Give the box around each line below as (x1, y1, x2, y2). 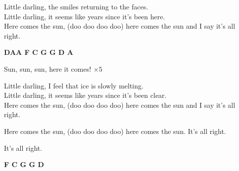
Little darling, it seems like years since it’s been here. (4, 11, 165, 21)
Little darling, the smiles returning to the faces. (4, 1, 148, 11)
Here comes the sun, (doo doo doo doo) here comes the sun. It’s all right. (4, 126, 226, 136)
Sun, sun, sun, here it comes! (4, 63, 92, 74)
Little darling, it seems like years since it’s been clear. (4, 90, 167, 100)
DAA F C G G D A (4, 47, 73, 57)
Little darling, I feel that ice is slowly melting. (4, 80, 143, 90)
